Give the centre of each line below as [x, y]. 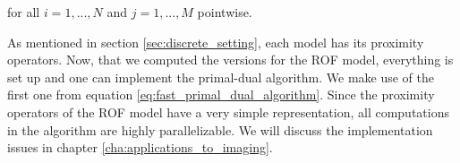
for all [24, 12]
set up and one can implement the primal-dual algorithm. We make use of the [221, 77]
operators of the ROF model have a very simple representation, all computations [228, 112]
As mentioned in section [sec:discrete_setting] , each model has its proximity [216, 42]
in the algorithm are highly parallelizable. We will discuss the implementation [220, 129]
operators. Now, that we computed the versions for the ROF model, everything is [230, 60]
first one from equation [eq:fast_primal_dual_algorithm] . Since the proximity [221, 94]
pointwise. [225, 12]
